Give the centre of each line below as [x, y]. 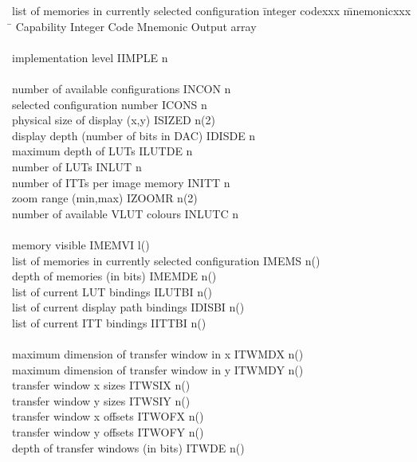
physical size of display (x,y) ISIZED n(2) [114, 120]
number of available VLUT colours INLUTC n [126, 213]
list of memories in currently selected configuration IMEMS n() [166, 260]
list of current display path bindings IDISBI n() [128, 307]
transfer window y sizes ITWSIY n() [101, 400]
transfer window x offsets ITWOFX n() [108, 416]
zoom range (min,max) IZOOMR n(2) [105, 198]
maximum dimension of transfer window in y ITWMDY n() [158, 369]
